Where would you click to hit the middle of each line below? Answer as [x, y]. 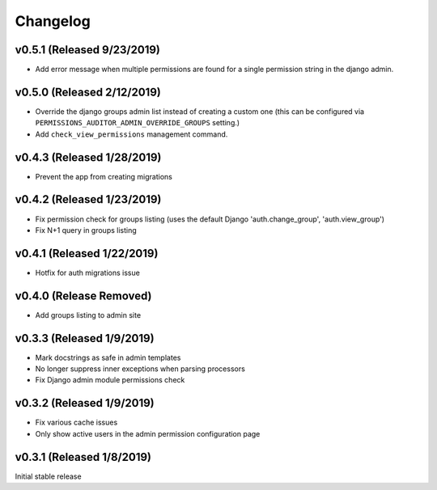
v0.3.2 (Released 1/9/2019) [85, 403]
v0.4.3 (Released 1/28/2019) [88, 157]
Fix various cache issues [76, 422]
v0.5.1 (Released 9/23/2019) [88, 50]
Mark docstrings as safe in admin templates [108, 357]
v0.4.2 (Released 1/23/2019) [88, 199]
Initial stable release [48, 476]
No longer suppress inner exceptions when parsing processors [140, 369]
